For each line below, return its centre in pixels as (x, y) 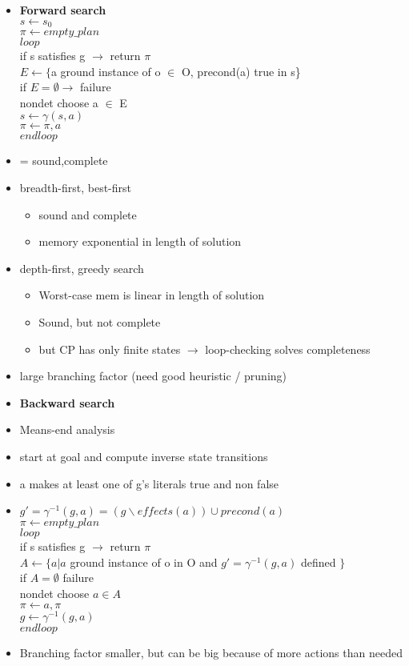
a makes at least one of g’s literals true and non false (149, 483)
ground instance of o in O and (144, 562)
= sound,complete (64, 160)
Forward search (63, 10)
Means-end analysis (67, 429)
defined (318, 562)
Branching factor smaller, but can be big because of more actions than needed (211, 652)
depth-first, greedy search (82, 268)
